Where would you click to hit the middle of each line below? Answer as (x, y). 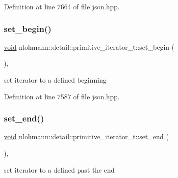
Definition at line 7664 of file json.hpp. (62, 6)
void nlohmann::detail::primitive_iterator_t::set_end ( (86, 136)
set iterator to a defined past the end (59, 169)
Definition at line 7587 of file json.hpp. (62, 96)
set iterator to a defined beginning (55, 80)
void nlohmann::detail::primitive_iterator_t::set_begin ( (89, 46)
